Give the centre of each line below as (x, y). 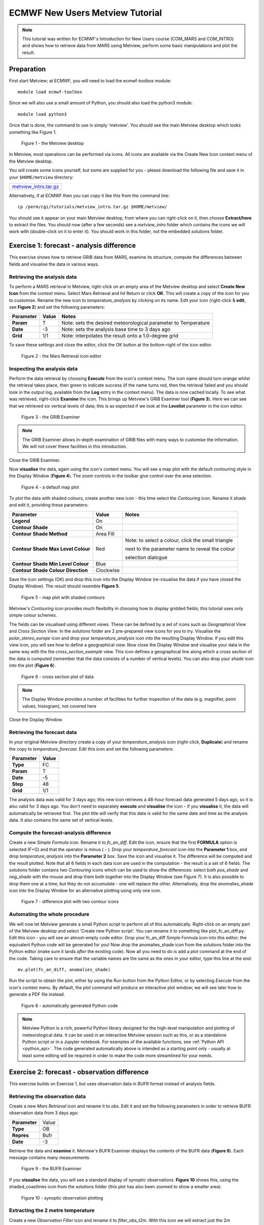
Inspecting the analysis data (43, 368)
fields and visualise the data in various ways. (54, 264)
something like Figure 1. (33, 132)
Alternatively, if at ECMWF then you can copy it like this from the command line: (89, 196)
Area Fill (105, 534)
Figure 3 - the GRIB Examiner (51, 417)
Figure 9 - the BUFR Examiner (51, 1169)
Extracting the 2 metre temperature (52, 1210)
